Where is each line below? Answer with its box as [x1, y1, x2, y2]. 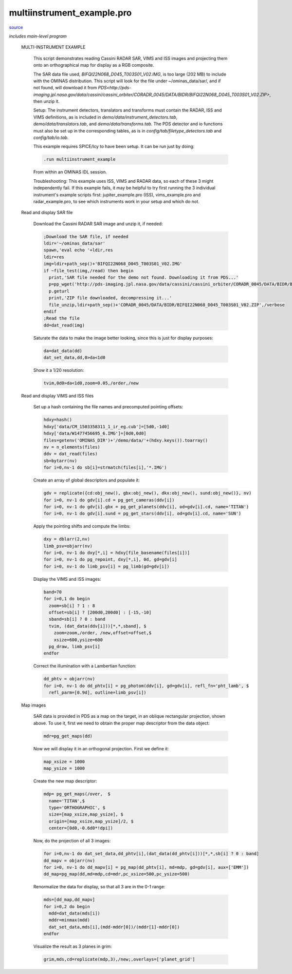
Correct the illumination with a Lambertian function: [33, 663, 136, 669]
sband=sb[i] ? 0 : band [49, 616, 106, 622]
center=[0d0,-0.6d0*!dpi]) [49, 825, 113, 831]
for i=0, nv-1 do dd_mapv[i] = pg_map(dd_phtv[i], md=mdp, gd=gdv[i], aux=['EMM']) [43, 864, 249, 870]
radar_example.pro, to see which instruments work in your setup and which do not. [33, 198, 200, 204]
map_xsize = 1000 [43, 759, 85, 764]
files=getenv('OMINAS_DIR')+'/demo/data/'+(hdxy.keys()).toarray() [43, 438, 208, 443]
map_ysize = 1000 [43, 765, 85, 771]
